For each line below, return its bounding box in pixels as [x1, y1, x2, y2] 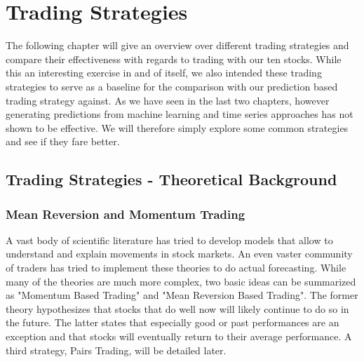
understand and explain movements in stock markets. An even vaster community [6, 246, 353, 261]
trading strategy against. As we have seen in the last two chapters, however [6, 93, 330, 107]
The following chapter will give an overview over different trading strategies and [6, 38, 349, 53]
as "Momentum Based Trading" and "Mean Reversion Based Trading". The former [6, 288, 358, 302]
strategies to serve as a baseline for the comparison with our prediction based [6, 79, 338, 93]
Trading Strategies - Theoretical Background [6, 168, 337, 190]
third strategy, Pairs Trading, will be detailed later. [6, 342, 227, 357]
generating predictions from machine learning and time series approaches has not [6, 107, 353, 121]
